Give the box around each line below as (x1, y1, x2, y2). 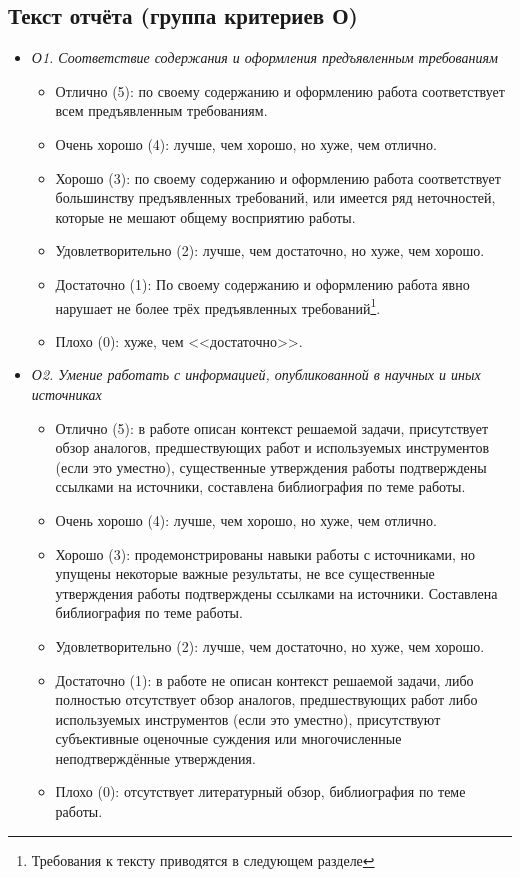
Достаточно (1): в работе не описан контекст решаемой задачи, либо (55, 669, 474, 690)
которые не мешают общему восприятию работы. (55, 206, 356, 227)
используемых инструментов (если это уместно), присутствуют (55, 708, 441, 729)
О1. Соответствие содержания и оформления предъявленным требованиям (31, 47, 498, 68)
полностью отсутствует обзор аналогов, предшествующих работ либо (55, 689, 478, 710)
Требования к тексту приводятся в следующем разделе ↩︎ (31, 849, 375, 870)
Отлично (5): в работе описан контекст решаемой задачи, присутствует (55, 417, 489, 438)
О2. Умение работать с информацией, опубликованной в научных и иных (31, 364, 481, 385)
